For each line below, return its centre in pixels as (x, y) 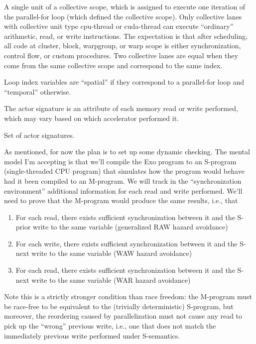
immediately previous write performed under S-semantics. (92, 335)
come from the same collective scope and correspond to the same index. (113, 65)
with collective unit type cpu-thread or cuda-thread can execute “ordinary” (119, 26)
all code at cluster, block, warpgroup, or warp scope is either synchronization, (123, 46)
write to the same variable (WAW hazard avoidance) (112, 253)
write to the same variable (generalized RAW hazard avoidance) (130, 227)
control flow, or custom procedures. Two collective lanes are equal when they (121, 55)
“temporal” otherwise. (38, 91)
